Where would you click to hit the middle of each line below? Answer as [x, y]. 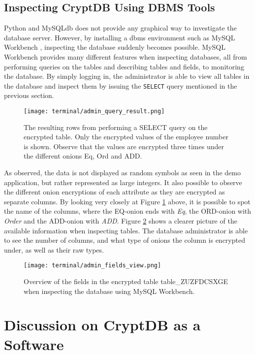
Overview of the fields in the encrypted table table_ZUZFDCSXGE [126, 281]
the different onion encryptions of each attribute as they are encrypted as [114, 192]
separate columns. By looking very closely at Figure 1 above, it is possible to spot [127, 201]
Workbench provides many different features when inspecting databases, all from [126, 56]
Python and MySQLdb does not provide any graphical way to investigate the [120, 28]
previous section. [29, 95]
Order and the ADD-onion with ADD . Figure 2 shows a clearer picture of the [121, 221]
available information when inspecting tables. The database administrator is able [126, 230]
